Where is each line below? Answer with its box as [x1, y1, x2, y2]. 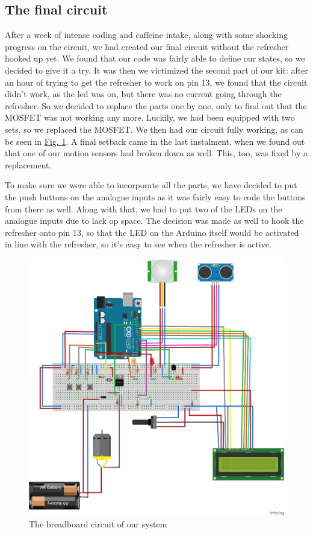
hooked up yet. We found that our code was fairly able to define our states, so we [5, 52, 305, 65]
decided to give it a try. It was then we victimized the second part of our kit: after [5, 63, 308, 76]
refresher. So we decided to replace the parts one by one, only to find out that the [5, 99, 307, 112]
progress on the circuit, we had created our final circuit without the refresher [5, 40, 289, 52]
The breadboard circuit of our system [29, 517, 167, 530]
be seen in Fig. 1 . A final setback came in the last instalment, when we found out [5, 135, 305, 147]
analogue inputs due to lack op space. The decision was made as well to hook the [5, 214, 304, 227]
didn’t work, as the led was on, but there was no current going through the [5, 87, 282, 100]
